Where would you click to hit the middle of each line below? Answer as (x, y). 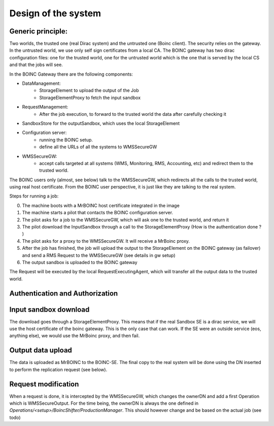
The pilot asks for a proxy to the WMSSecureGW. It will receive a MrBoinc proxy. (106, 241)
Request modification (44, 384)
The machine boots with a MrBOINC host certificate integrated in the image (101, 205)
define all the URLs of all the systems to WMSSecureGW (98, 147)
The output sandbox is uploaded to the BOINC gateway (80, 262)
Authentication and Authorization (64, 293)
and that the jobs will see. (36, 65)
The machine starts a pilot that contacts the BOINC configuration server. (98, 213)
